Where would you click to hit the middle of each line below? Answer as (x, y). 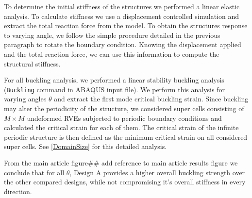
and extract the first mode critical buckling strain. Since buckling (151, 99)
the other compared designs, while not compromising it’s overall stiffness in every (125, 182)
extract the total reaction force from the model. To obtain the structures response (126, 25)
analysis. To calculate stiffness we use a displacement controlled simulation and (121, 16)
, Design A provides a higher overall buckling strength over (157, 172)
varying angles (25, 99)
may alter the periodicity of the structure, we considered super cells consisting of (124, 108)
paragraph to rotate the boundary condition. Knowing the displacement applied (123, 44)
